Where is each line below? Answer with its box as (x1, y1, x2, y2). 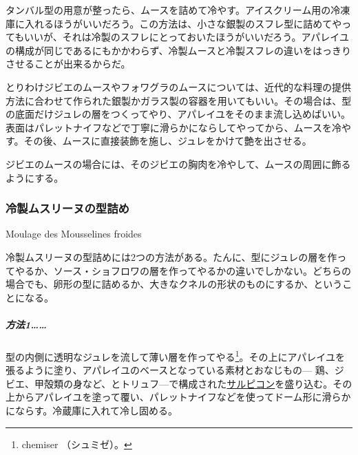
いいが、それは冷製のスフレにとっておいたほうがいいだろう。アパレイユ (24, 30, 349, 44)
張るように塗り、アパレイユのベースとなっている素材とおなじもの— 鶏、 (6, 363, 335, 377)
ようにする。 (6, 170, 64, 184)
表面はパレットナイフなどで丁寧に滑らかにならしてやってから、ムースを (6, 120, 332, 134)
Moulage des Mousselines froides (6, 226, 142, 241)
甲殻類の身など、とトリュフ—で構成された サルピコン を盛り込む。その (34, 376, 352, 390)
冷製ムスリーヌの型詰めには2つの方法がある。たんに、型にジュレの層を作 (6, 249, 337, 264)
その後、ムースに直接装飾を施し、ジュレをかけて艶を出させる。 (23, 134, 312, 148)
